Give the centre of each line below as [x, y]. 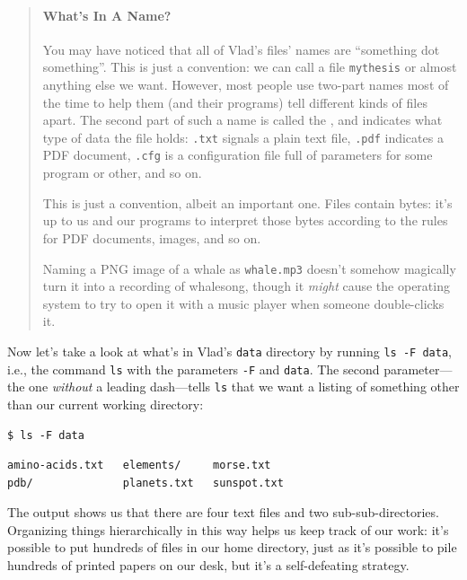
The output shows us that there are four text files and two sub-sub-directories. [223, 512]
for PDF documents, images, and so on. [152, 237]
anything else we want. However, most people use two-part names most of [246, 85]
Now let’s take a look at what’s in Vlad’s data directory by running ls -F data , [229, 351]
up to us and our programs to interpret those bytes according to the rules [245, 220]
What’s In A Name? [107, 15]
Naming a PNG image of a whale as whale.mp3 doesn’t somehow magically [249, 268]
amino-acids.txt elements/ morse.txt [139, 466]
